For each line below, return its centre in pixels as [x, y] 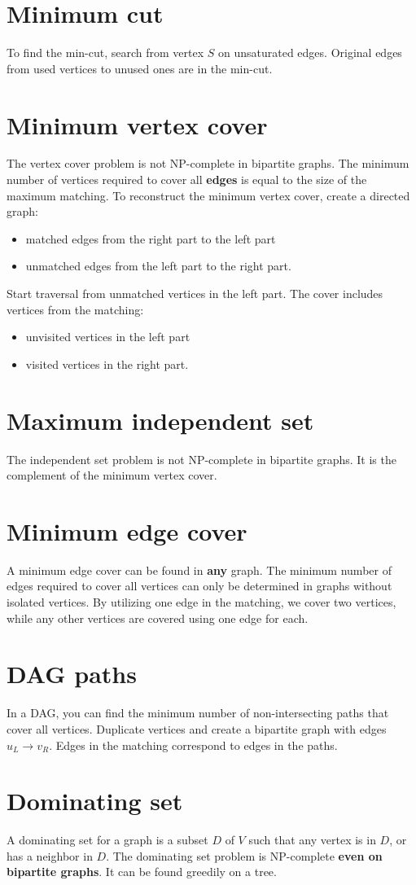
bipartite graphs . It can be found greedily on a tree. [142, 872]
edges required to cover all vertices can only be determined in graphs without [199, 586]
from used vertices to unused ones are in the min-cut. [140, 68]
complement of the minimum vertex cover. [112, 475]
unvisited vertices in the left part [108, 337]
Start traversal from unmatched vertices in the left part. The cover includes [195, 293]
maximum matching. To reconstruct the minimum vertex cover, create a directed [208, 195]
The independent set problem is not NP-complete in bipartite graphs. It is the [201, 459]
